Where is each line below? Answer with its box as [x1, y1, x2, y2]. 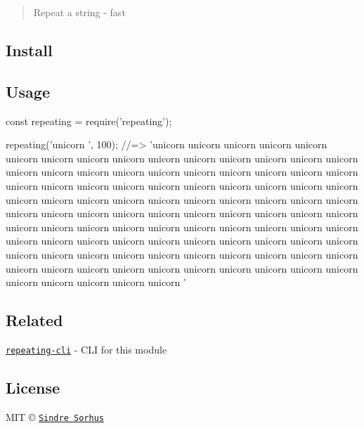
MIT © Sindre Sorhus [6, 409, 104, 424]
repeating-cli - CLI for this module [6, 342, 167, 356]
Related [6, 309, 63, 331]
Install [6, 39, 53, 60]
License [6, 376, 60, 398]
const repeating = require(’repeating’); [6, 113, 172, 128]
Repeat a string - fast [33, 5, 126, 19]
